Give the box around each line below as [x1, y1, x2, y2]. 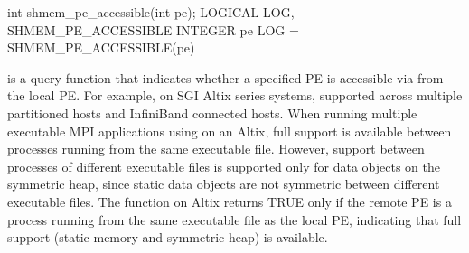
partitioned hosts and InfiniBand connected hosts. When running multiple [7, 103, 417, 122]
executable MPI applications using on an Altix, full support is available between [7, 121, 452, 140]
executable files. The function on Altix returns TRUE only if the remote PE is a [7, 192, 452, 211]
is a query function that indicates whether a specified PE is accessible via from [7, 68, 444, 87]
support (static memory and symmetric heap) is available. [7, 228, 328, 247]
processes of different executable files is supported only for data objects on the [7, 156, 441, 175]
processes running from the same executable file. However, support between [7, 139, 425, 158]
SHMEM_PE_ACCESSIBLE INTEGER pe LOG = [7, 20, 299, 39]
